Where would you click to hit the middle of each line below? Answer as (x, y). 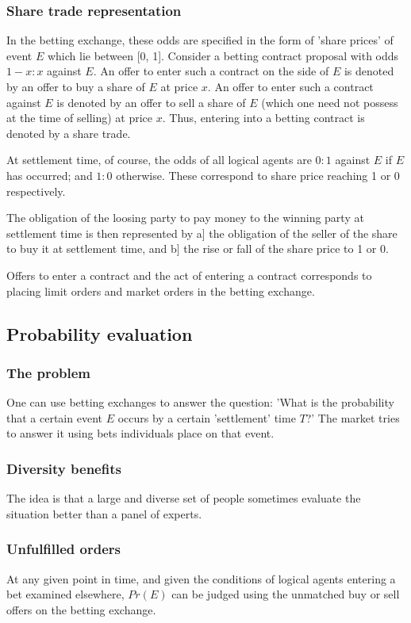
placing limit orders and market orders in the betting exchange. (161, 290)
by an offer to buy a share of (76, 86)
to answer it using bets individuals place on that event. (140, 433)
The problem (49, 372)
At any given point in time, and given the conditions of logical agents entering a (201, 578)
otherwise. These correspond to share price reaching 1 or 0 (258, 175)
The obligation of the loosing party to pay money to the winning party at (185, 218)
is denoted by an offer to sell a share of (151, 102)
